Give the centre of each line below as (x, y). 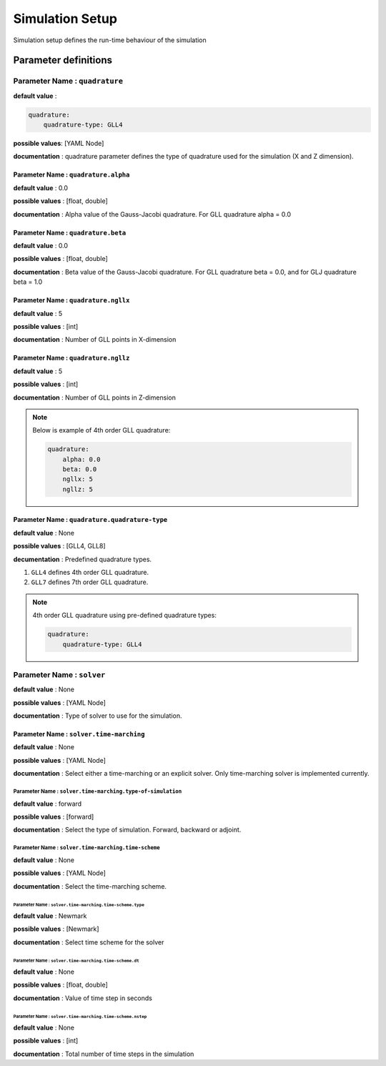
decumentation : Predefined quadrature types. (83, 559)
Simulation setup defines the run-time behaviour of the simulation (110, 40)
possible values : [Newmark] (56, 929)
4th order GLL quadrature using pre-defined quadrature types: (125, 616)
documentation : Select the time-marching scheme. (90, 886)
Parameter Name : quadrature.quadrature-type (90, 520)
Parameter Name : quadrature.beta (70, 232)
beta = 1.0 (28, 282)
